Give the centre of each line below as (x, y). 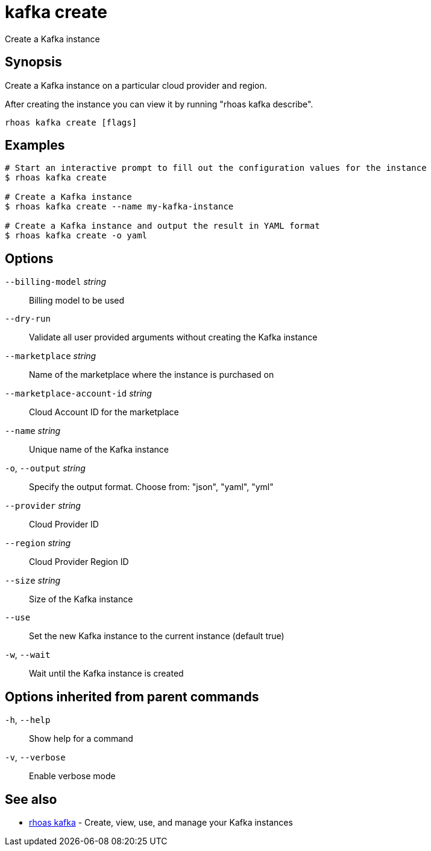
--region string (38, 543)
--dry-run (28, 319)
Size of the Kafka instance (81, 599)
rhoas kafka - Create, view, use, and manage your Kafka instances (161, 822)
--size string (33, 581)
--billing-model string (56, 282)
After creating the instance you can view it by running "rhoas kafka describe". (159, 104)
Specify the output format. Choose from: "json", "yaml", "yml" (151, 487)
